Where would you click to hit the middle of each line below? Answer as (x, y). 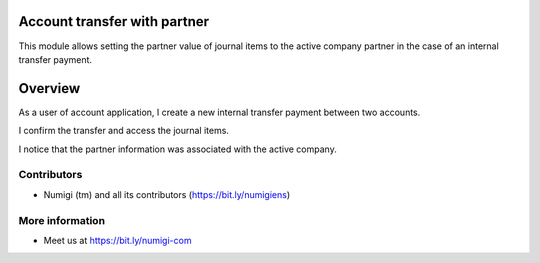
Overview (49, 88)
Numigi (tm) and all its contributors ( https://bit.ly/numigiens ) (167, 194)
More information (61, 220)
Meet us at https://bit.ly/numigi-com (117, 240)
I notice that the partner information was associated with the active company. (177, 149)
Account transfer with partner (114, 21)
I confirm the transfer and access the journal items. (124, 131)
